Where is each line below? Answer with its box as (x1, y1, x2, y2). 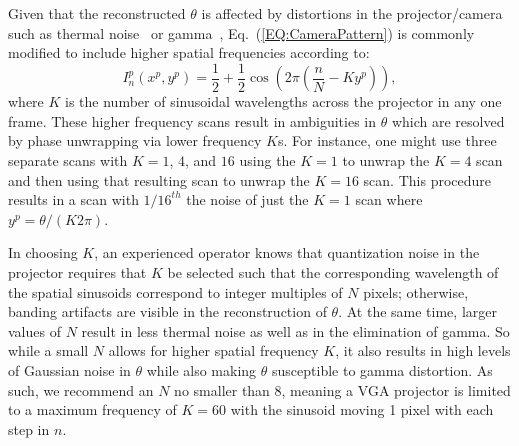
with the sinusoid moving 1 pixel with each (230, 399, 494, 420)
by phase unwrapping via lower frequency (8, 130, 262, 151)
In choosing (8, 242, 78, 263)
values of (8, 320, 61, 341)
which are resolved (391, 110, 505, 131)
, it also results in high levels (335, 340, 511, 361)
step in (8, 418, 50, 439)
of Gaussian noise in (8, 359, 131, 380)
